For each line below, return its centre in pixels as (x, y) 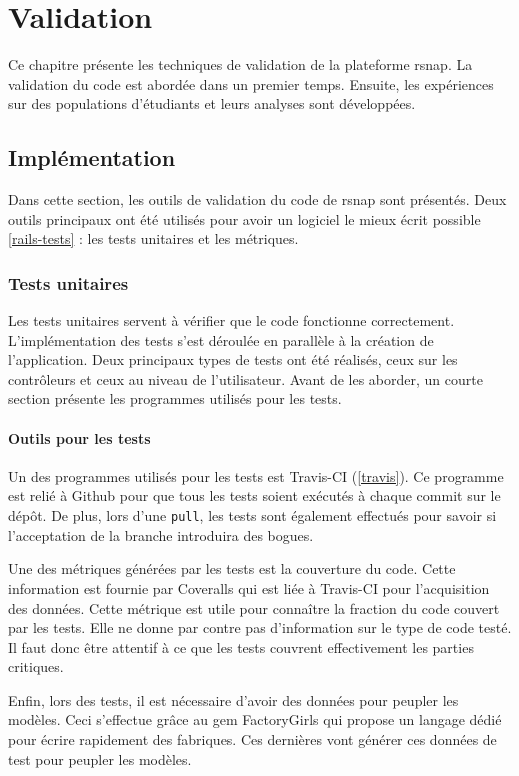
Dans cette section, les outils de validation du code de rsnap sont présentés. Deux (257, 199)
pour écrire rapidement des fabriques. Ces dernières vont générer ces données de (252, 739)
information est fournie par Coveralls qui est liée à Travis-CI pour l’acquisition (249, 587)
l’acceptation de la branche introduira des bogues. (161, 534)
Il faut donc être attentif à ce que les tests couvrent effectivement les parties (241, 646)
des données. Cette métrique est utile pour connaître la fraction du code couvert (254, 607)
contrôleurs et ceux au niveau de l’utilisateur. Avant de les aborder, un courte (245, 378)
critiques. (36, 666)
